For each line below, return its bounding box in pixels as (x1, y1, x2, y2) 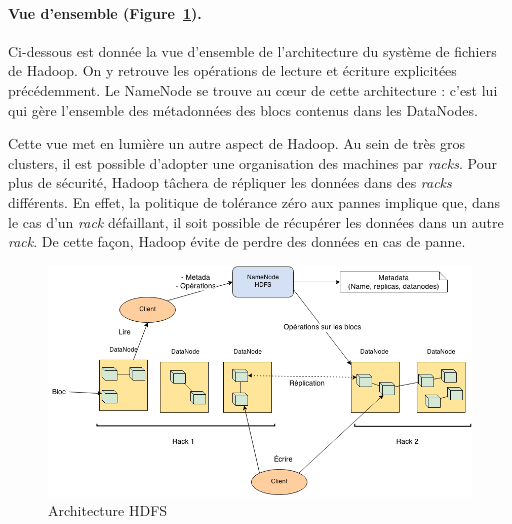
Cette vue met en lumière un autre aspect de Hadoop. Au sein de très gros (8, 133, 465, 154)
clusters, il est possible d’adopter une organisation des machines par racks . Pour (8, 152, 497, 173)
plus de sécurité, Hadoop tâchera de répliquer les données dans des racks (8, 172, 452, 193)
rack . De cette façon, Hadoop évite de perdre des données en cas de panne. (8, 231, 466, 252)
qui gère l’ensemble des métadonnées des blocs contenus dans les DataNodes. (8, 99, 478, 120)
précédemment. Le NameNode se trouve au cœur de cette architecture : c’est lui (8, 79, 498, 100)
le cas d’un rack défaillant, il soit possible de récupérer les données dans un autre (8, 211, 504, 232)
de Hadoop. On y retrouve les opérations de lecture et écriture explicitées (8, 60, 457, 81)
